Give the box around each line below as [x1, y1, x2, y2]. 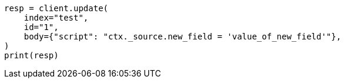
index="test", [24, 13, 89, 22]
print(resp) [4, 51, 59, 60]
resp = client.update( [4, 4, 109, 13]
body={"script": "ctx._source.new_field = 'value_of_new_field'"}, [24, 32, 342, 41]
